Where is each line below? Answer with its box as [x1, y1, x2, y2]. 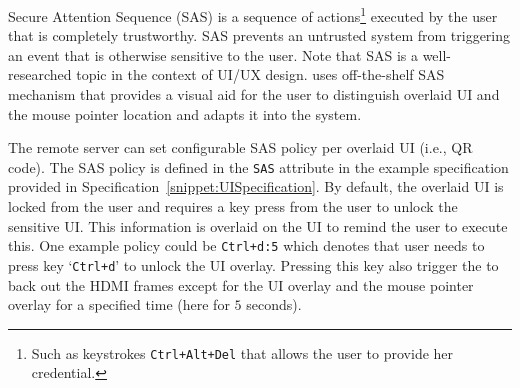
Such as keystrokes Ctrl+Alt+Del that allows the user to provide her [31, 342, 454, 363]
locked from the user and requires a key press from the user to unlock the [8, 196, 458, 217]
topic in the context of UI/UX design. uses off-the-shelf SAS [76, 64, 445, 85]
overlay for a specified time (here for [8, 294, 230, 315]
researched [8, 64, 72, 85]
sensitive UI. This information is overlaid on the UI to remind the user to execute [8, 215, 508, 236]
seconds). [246, 294, 302, 315]
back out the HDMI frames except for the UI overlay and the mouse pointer [8, 274, 474, 295]
